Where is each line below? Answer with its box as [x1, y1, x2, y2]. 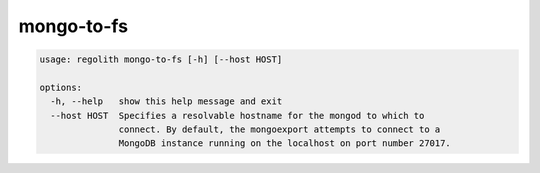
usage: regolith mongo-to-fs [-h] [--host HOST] [39, 54, 283, 65]
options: [39, 81, 83, 93]
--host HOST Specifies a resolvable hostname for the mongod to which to [50, 110, 425, 121]
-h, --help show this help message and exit [50, 96, 283, 107]
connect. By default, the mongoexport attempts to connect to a [118, 124, 441, 135]
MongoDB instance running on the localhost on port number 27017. [118, 138, 452, 149]
